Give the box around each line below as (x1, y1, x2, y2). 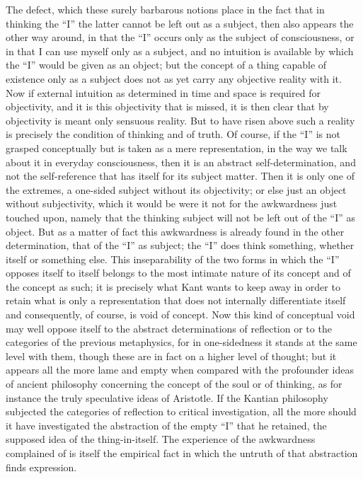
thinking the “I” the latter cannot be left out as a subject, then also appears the (6, 16, 354, 30)
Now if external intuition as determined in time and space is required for (6, 85, 321, 100)
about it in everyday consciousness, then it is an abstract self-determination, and (6, 154, 356, 169)
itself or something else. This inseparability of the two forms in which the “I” (6, 251, 340, 266)
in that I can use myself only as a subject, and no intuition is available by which (6, 43, 354, 58)
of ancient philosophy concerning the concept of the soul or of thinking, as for (6, 376, 342, 391)
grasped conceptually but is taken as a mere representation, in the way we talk (6, 140, 347, 155)
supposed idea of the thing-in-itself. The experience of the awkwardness (6, 432, 316, 446)
